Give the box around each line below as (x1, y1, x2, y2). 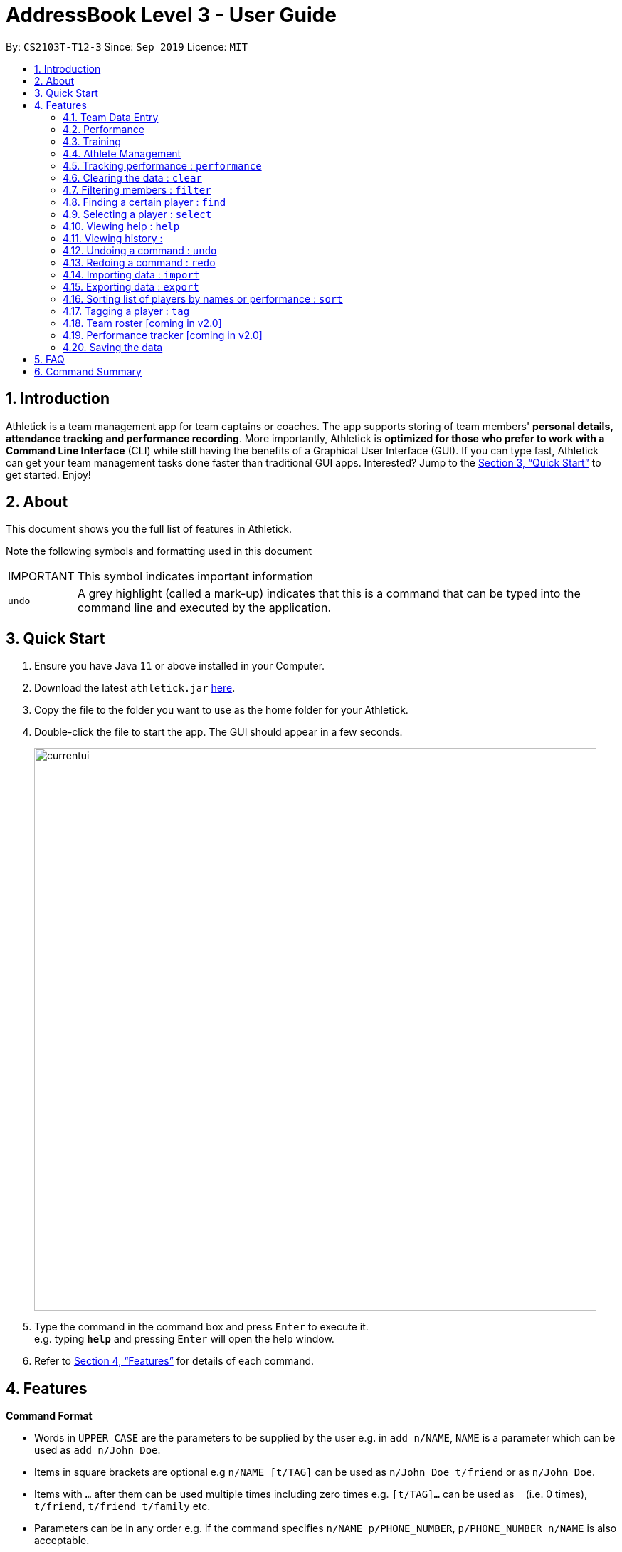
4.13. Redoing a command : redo (63, 256, 216, 269)
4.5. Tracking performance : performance (63, 159, 262, 172)
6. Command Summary (34, 365, 142, 377)
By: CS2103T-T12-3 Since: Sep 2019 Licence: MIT (6, 40, 248, 53)
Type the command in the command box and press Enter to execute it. (34, 1321, 369, 1333)
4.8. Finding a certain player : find (63, 195, 226, 208)
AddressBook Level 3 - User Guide (6, 3, 337, 27)
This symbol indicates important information (77, 569, 314, 584)
